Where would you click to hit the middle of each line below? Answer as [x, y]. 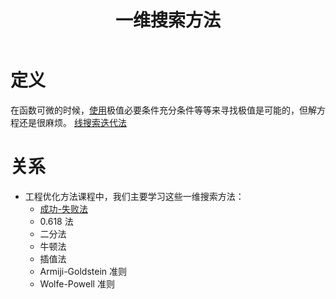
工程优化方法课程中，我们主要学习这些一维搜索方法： [134, 196]
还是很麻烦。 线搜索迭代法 [72, 122]
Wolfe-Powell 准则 [77, 283]
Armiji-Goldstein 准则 [83, 271]
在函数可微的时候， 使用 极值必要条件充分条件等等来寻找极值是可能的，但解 [163, 110]
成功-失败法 [64, 208]
